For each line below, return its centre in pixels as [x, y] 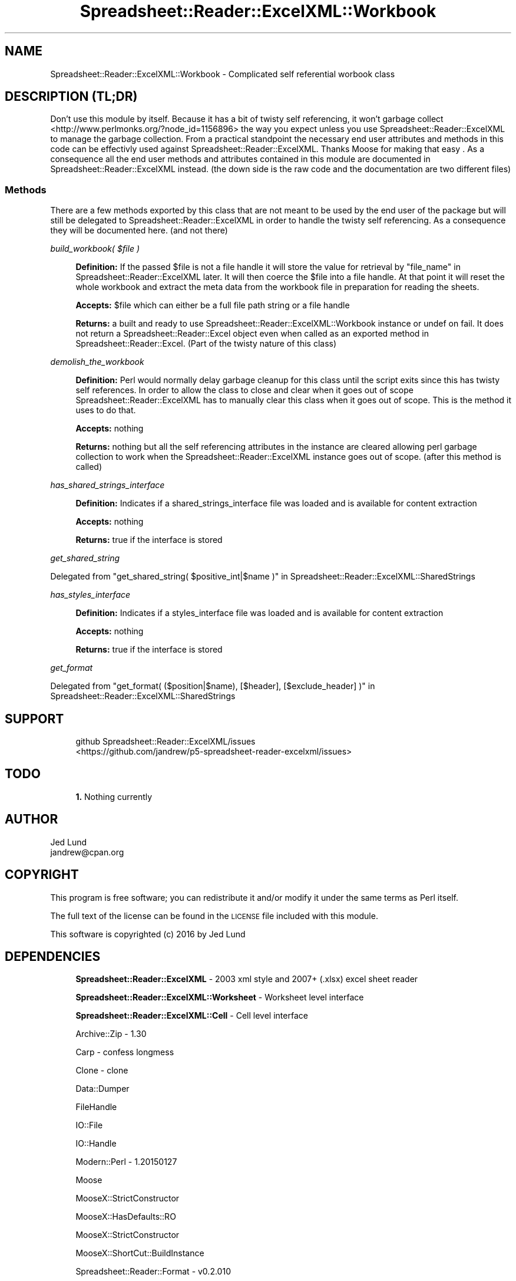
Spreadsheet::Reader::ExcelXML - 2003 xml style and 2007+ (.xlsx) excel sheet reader [247, 979]
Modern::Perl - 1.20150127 [126, 1162]
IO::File [89, 1125]
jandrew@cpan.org [87, 852]
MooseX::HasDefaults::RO [126, 1217]
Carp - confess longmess [125, 1052]
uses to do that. [106, 410]
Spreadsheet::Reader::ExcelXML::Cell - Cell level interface [192, 1016]
